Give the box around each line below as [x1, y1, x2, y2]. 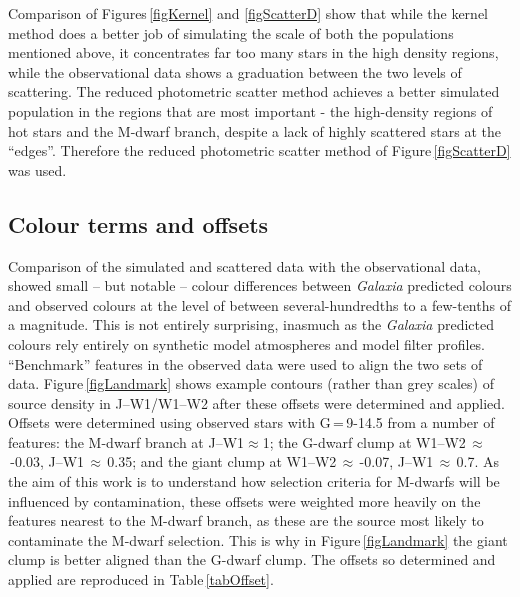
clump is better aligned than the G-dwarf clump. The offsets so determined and [8, 549, 496, 570]
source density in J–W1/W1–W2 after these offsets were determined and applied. [8, 392, 505, 413]
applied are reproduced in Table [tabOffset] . [8, 569, 274, 590]
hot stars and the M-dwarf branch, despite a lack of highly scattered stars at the [8, 120, 501, 141]
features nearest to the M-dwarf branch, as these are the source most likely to [8, 510, 484, 531]
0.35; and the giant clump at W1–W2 [107, 451, 337, 472]
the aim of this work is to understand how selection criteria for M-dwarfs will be [8, 471, 500, 492]
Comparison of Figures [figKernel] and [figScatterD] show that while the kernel [8, 3, 488, 23]
